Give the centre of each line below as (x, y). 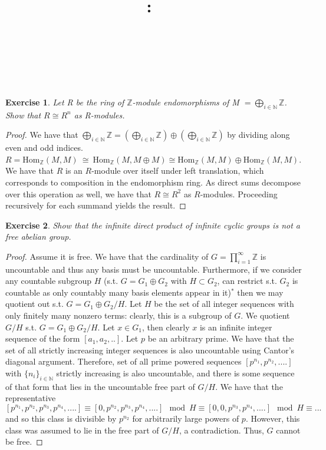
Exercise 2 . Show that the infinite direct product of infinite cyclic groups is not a (153, 225)
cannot (288, 430)
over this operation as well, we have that (78, 193)
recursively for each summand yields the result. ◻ (96, 205)
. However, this (273, 418)
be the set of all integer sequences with (224, 304)
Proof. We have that (42, 135)
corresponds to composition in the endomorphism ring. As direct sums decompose (153, 182)
